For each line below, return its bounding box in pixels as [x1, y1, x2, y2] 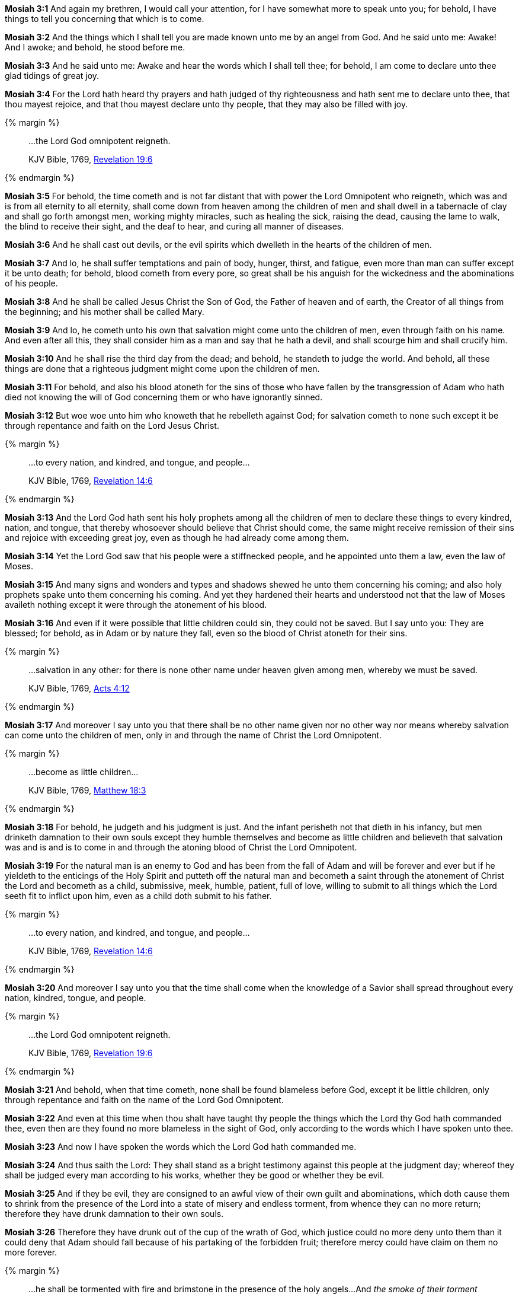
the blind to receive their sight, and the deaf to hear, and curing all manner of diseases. [5, 221, 344, 231]
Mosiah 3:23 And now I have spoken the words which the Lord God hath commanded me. [5, 1142, 357, 1152]
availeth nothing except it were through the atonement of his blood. [5, 600, 267, 610]
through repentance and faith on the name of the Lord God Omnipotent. [5, 1095, 284, 1105]
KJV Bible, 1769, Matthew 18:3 [28, 785, 146, 795]
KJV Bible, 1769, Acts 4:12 [28, 683, 130, 693]
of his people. [5, 278, 58, 288]
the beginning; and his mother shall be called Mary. [5, 307, 204, 317]
